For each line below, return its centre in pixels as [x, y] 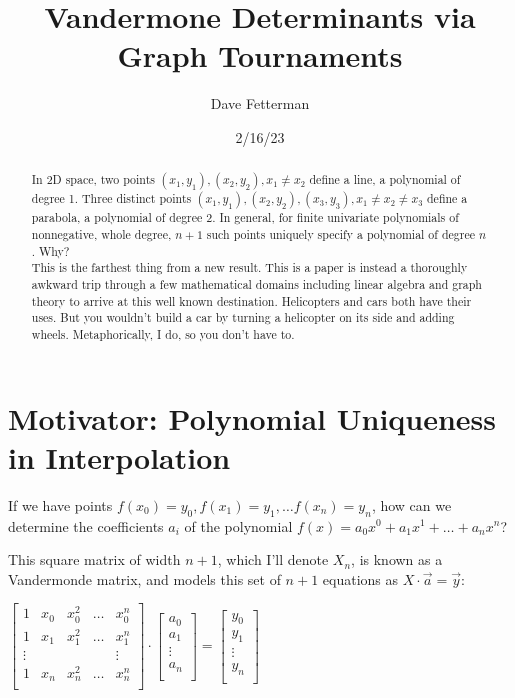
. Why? [50, 250]
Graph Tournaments [260, 55]
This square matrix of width [94, 559]
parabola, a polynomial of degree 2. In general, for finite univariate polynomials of [245, 217]
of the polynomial [238, 525]
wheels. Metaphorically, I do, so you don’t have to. [163, 333]
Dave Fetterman [260, 103]
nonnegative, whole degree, [101, 234]
